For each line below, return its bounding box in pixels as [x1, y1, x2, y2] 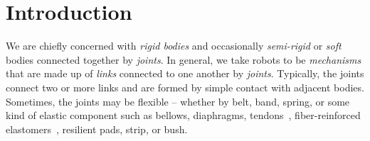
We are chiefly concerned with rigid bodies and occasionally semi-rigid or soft [6, 38, 342, 53]
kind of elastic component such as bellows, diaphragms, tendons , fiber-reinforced [6, 108, 361, 123]
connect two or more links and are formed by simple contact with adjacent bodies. [6, 79, 364, 94]
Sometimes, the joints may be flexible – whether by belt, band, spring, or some [6, 94, 350, 108]
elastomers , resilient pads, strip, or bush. [6, 121, 188, 136]
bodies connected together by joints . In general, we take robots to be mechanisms [6, 52, 361, 67]
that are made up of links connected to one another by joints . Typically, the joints [6, 66, 364, 81]
